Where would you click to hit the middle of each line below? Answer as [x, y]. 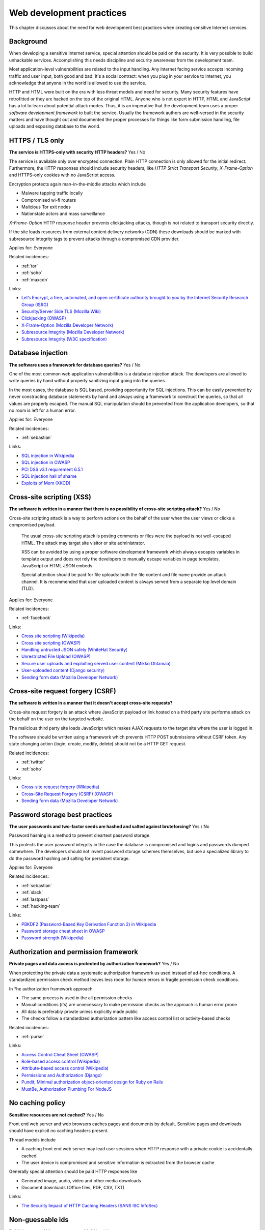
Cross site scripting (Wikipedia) [53, 636]
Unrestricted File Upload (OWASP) [56, 656]
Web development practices [68, 13]
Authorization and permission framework [74, 952]
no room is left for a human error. [42, 410]
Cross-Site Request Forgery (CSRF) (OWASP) [67, 794]
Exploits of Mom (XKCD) [46, 483]
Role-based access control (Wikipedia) [61, 1061]
